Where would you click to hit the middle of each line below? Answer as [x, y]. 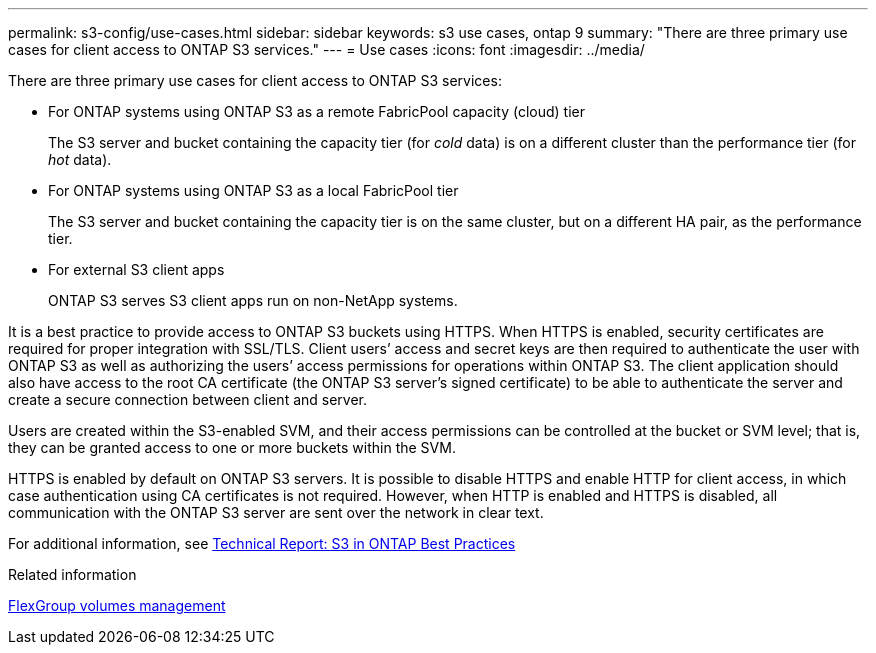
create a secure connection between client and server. [188, 399]
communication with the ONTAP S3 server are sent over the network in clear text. [276, 512]
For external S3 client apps [136, 269]
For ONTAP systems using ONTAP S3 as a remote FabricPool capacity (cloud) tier [317, 111]
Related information [72, 574]
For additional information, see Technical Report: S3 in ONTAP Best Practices [262, 543]
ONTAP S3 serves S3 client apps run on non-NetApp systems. [253, 300]
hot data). [80, 159]
